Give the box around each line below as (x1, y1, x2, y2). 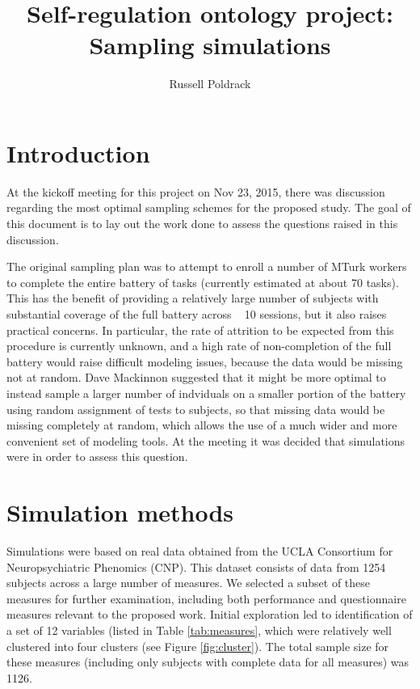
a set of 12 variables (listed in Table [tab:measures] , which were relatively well (6, 622, 392, 639)
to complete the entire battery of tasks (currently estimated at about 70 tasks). (6, 273, 399, 290)
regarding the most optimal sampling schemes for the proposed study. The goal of (6, 199, 411, 216)
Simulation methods (6, 496, 233, 529)
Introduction (6, 136, 150, 169)
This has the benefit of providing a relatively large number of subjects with (6, 290, 379, 306)
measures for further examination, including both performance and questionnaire (6, 590, 406, 607)
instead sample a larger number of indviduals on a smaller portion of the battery (6, 384, 406, 401)
